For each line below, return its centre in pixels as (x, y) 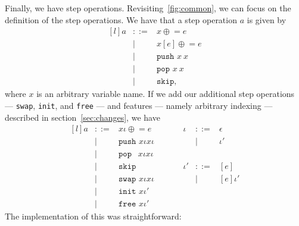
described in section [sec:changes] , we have (82, 117)
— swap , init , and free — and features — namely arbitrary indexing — (139, 105)
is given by (267, 19)
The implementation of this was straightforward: (93, 216)
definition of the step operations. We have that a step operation (121, 19)
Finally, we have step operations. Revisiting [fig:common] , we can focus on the (148, 8)
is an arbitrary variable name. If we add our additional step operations (166, 94)
